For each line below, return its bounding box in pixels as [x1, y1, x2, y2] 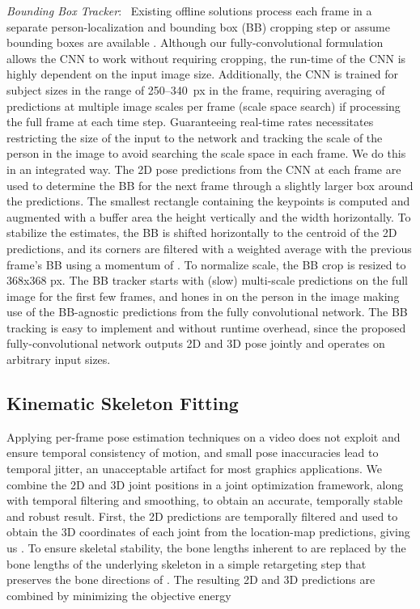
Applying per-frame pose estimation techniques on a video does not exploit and [6, 428, 401, 445]
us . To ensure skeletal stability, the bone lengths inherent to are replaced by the [6, 539, 406, 556]
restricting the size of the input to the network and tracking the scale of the [6, 129, 383, 146]
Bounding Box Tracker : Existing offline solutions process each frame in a [6, 2, 372, 19]
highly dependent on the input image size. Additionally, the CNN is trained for [6, 66, 399, 82]
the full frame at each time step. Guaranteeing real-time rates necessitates [6, 113, 374, 130]
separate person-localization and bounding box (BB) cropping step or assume [6, 18, 390, 35]
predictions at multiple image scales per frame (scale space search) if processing [6, 97, 401, 114]
